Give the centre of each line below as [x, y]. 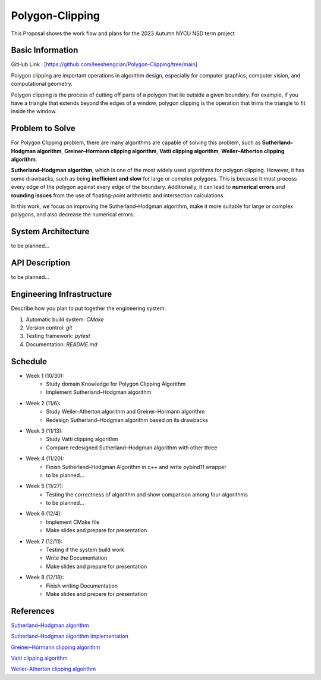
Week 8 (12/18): [45, 577]
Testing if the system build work [85, 550]
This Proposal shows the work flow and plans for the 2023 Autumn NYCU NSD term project [123, 33]
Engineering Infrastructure [62, 294]
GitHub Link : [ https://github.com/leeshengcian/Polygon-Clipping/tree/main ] [104, 64]
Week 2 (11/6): [43, 403]
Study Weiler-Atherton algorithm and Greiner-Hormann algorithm [125, 412]
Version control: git [49, 327]
